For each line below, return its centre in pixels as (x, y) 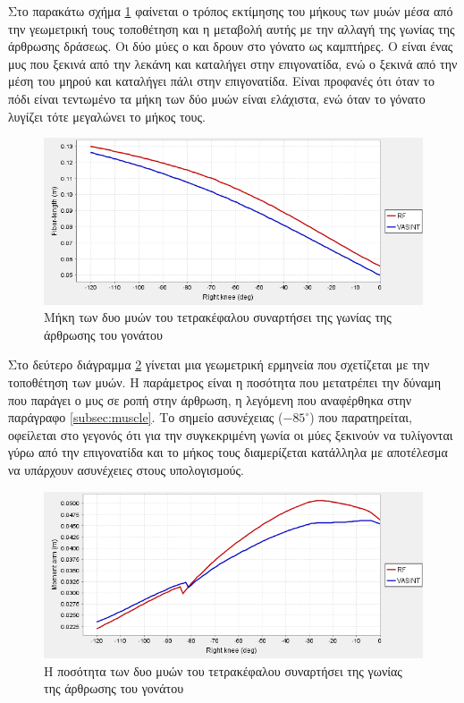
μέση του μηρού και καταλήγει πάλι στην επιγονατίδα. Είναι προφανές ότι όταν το (221, 81)
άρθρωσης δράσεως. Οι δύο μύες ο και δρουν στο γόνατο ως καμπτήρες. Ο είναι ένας (231, 46)
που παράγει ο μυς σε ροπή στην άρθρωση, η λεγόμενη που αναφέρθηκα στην (210, 399)
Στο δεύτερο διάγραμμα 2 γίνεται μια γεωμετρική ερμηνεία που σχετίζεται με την (219, 364)
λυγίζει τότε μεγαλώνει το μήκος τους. (107, 116)
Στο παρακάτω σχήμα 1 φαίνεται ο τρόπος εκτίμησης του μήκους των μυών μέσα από (231, 11)
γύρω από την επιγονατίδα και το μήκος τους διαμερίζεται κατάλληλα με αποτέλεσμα (228, 452)
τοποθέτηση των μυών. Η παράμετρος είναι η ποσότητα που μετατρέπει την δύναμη (224, 381)
